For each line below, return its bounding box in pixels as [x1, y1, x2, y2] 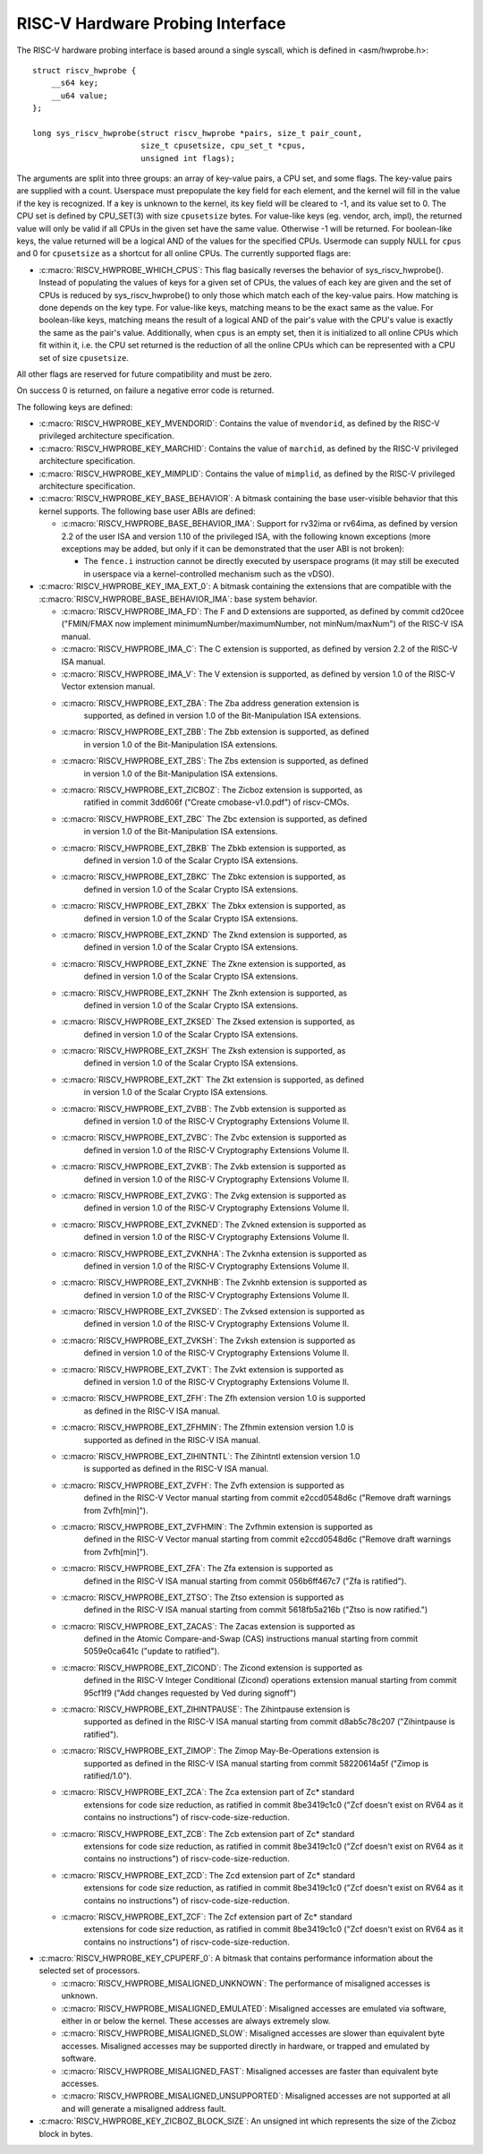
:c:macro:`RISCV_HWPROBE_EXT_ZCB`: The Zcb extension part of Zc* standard [61, 1828, 355, 1839]
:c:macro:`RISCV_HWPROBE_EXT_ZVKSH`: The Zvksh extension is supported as [61, 1335, 356, 1346]
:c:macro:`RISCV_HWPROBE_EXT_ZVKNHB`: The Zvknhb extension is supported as [61, 1277, 368, 1288]
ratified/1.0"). [83, 1770, 132, 1781]
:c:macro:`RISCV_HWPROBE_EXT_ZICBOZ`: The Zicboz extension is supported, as [61, 784, 363, 796]
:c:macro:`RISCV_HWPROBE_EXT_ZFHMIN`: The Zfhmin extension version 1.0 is [61, 1422, 354, 1432]
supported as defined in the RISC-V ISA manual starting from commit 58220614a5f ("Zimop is [83, 1757, 429, 1768]
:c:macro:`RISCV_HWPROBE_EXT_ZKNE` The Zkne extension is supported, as [61, 958, 346, 969]
